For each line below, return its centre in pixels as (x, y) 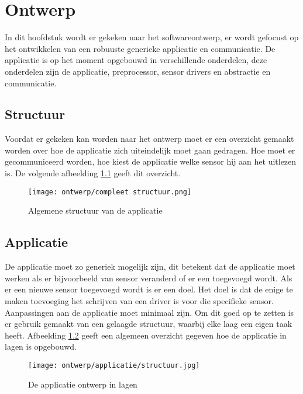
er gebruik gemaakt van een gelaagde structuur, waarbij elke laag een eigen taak (149, 324)
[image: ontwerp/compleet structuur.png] (110, 192)
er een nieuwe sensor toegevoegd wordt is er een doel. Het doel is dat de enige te (149, 289)
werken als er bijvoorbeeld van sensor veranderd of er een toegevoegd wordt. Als (149, 278)
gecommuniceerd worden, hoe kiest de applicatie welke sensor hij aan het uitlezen (151, 161)
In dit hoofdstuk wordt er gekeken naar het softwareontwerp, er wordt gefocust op (152, 37)
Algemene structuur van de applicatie (95, 210)
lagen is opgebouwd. (41, 346)
